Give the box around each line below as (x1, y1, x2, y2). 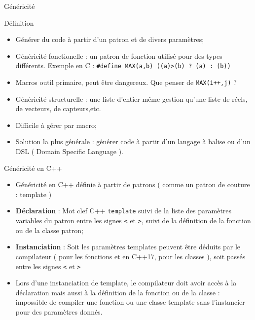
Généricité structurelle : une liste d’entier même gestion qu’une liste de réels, (15, 93, 248, 104)
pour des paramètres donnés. (15, 306, 103, 317)
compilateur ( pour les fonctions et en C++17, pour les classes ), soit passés (15, 251, 246, 261)
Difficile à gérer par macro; (15, 120, 97, 130)
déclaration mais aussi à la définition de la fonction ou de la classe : (15, 287, 220, 297)
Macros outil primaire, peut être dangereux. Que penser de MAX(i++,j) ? (15, 77, 237, 87)
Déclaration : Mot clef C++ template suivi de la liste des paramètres (15, 205, 232, 216)
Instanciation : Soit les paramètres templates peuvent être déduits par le (15, 241, 241, 252)
